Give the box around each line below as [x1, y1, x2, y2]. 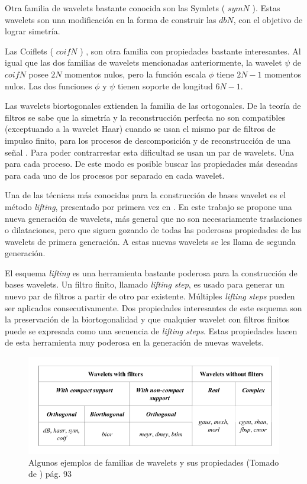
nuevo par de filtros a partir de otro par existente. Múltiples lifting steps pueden [5, 290, 295, 302]
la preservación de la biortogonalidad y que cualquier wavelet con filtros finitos [5, 313, 290, 325]
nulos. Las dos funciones [5, 79, 92, 92]
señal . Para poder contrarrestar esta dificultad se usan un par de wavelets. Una [5, 146, 294, 158]
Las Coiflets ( [5, 44, 53, 57]
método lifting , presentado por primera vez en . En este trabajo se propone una [5, 200, 292, 212]
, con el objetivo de [233, 13, 303, 25]
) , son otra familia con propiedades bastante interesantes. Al [80, 44, 301, 57]
